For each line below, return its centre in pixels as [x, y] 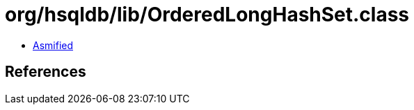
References [46, 72]
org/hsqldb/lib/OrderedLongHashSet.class [207, 15]
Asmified [53, 45]
